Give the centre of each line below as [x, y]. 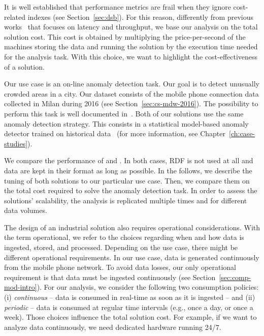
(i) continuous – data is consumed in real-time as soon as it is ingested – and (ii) [130, 297]
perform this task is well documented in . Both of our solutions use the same [124, 113]
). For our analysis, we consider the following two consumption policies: [148, 287]
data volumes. [26, 210]
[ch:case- [242, 133]
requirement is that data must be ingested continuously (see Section [110, 277]
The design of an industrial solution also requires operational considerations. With [132, 227]
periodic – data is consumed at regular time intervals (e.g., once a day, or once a [129, 307]
